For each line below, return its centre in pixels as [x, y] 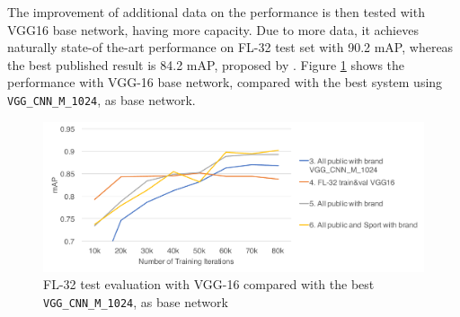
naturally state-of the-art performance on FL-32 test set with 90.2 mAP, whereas [230, 47]
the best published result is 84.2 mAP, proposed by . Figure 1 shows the [206, 64]
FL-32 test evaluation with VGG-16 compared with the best [209, 284]
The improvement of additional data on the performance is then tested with [216, 12]
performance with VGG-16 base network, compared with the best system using [225, 82]
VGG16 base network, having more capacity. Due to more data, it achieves [213, 29]
